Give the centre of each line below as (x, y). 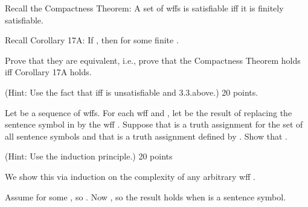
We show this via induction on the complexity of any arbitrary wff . (130, 176)
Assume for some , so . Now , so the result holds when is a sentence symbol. (146, 196)
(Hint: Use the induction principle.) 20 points (89, 156)
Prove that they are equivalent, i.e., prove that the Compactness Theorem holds (153, 60)
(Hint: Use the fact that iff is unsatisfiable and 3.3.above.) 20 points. (132, 92)
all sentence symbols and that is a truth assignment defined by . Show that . (146, 136)
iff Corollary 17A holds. (48, 72)
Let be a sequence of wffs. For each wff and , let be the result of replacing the (149, 112)
